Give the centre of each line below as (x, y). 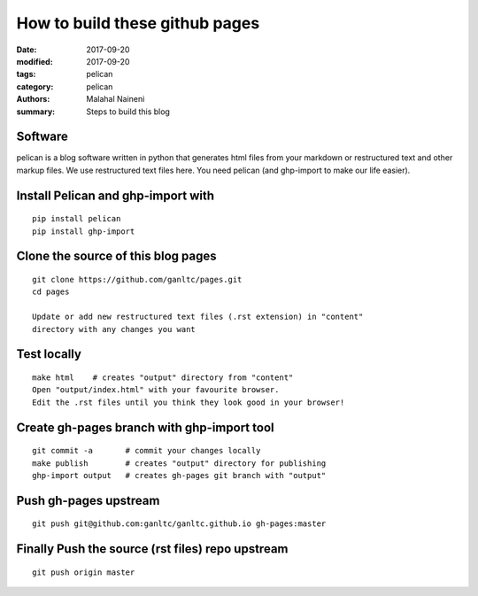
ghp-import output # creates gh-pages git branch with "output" (179, 475)
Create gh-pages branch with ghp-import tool (145, 427)
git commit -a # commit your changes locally (146, 451)
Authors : (33, 99)
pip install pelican (77, 219)
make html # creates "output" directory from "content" (163, 377)
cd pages (51, 292)
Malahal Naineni (116, 99)
